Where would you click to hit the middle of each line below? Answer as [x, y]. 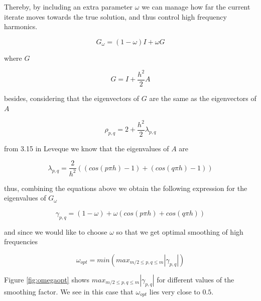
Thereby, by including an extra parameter [69, 7]
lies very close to [175, 291]
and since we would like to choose [56, 231]
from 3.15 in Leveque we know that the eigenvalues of [87, 148]
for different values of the [195, 279]
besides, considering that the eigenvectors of [72, 98]
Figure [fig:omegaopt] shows [47, 279]
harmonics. [21, 26]
